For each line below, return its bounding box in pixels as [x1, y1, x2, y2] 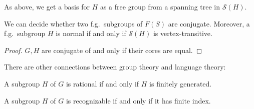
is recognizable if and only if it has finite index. [66, 95, 211, 105]
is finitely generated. [149, 78, 212, 88]
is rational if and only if [66, 78, 139, 88]
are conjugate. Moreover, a [168, 18, 250, 28]
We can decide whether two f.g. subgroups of [4, 18, 143, 28]
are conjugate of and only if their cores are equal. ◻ [42, 44, 202, 55]
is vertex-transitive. [153, 28, 212, 38]
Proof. [4, 44, 23, 55]
